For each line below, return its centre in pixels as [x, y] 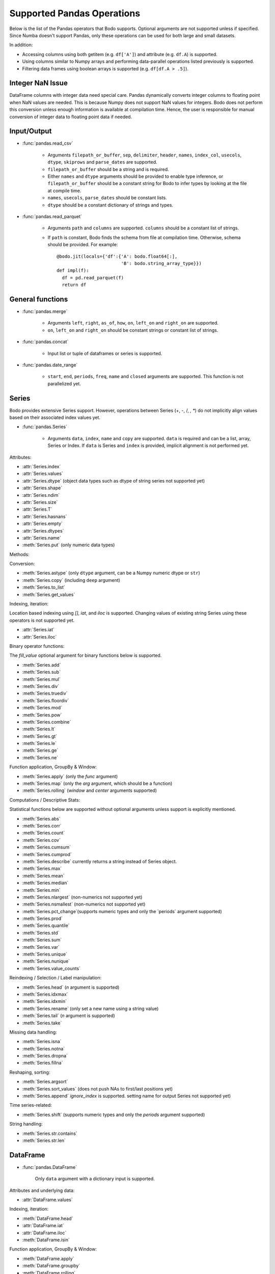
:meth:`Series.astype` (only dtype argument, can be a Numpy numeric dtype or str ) [111, 573]
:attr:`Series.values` [43, 473]
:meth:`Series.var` [41, 947]
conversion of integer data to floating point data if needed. [71, 117]
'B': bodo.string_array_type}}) [161, 263]
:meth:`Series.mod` [42, 708]
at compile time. [64, 191]
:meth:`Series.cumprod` [47, 854]
